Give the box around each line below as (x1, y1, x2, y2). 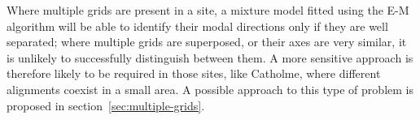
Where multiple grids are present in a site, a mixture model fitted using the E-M (7, 2, 409, 18)
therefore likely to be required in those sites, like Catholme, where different (7, 65, 381, 82)
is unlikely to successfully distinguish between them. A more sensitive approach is (7, 49, 413, 66)
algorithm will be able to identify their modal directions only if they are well (7, 17, 388, 34)
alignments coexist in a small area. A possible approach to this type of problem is (7, 80, 413, 97)
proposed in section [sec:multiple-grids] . (7, 96, 205, 114)
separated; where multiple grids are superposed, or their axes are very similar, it (7, 33, 407, 50)
